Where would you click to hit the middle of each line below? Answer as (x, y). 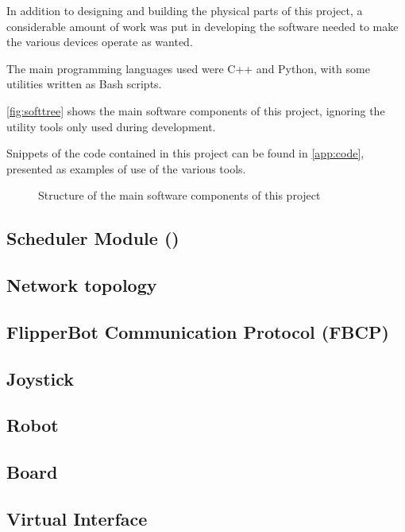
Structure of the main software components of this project (179, 195)
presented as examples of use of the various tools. (126, 168)
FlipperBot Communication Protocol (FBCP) (198, 331)
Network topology (82, 285)
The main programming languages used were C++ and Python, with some (188, 68)
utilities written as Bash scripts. (84, 84)
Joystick (40, 378)
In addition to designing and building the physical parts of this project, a (185, 10)
